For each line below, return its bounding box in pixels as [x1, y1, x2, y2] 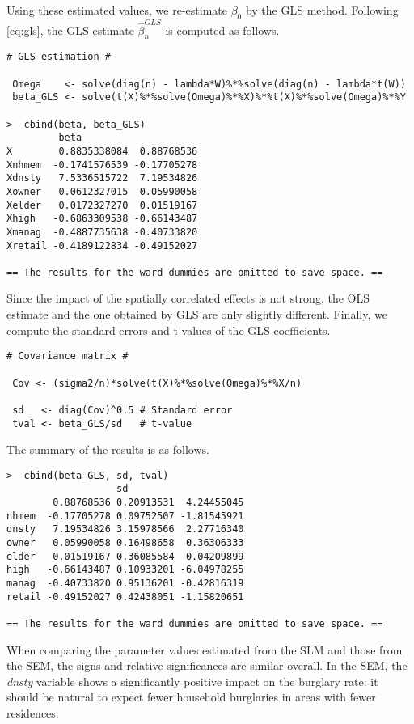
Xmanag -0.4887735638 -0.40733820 [6, 226, 198, 238]
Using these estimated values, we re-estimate [6, 2, 227, 18]
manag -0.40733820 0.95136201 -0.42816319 [6, 578, 244, 590]
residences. [6, 705, 59, 722]
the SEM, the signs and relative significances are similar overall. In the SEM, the [6, 657, 408, 674]
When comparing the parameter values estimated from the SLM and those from [6, 641, 403, 658]
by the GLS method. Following [245, 2, 399, 18]
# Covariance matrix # [6, 350, 129, 362]
